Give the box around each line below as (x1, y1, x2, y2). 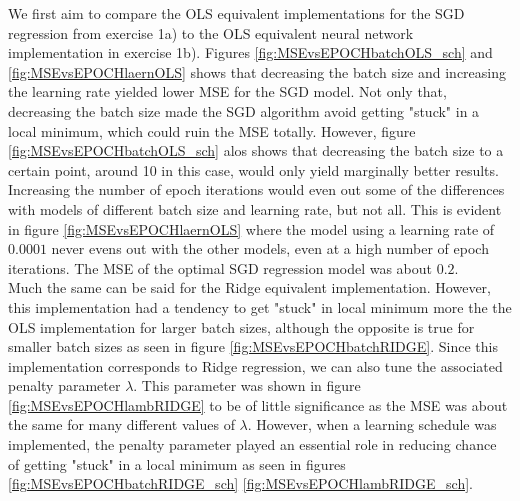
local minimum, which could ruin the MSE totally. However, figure (8, 120, 416, 141)
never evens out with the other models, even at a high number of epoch (51, 238, 489, 259)
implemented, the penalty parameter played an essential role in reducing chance (8, 434, 497, 455)
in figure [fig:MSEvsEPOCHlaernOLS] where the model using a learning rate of (8, 218, 495, 239)
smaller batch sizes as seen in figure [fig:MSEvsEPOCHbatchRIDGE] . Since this (8, 336, 498, 357)
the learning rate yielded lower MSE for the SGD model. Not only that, (8, 81, 447, 102)
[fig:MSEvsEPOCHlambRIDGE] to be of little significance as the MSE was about (8, 394, 508, 415)
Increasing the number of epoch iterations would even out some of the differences (8, 179, 505, 200)
